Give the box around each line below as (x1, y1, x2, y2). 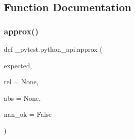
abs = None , (4, 93, 41, 103)
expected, (4, 60, 32, 70)
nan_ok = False (4, 109, 52, 119)
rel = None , (4, 77, 39, 87)
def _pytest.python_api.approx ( (4, 44, 102, 54)
